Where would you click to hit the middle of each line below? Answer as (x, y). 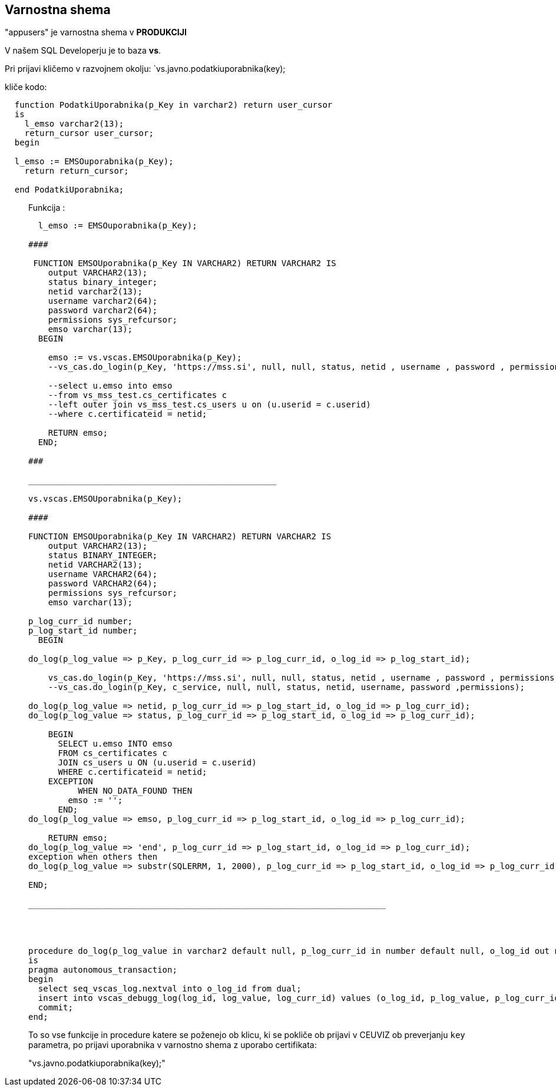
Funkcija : (47, 208)
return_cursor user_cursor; (89, 133)
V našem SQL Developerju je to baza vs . (83, 51)
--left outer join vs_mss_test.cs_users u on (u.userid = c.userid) (209, 405)
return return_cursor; (77, 171)
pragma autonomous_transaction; (103, 970)
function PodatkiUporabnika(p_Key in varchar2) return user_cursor (173, 105)
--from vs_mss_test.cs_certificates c (138, 395)
